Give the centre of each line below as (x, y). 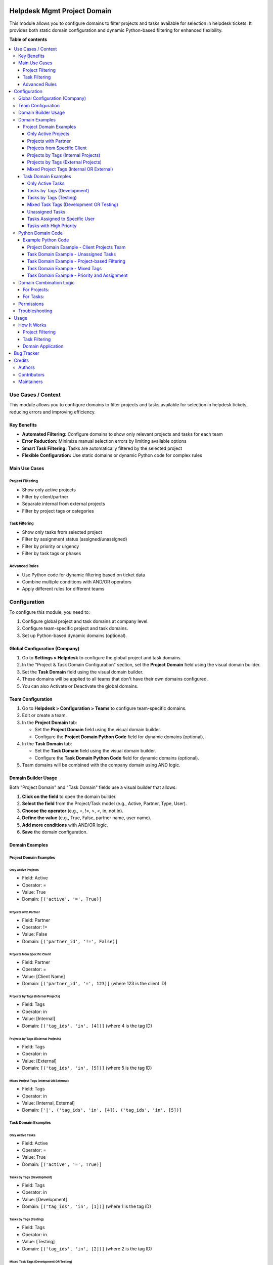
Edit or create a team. (44, 715)
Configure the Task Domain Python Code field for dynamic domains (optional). (117, 758)
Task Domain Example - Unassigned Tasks (72, 254)
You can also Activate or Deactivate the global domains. (80, 686)
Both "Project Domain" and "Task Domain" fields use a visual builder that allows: (93, 787)
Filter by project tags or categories (58, 511)
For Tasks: (34, 297)
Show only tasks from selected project (62, 532)
